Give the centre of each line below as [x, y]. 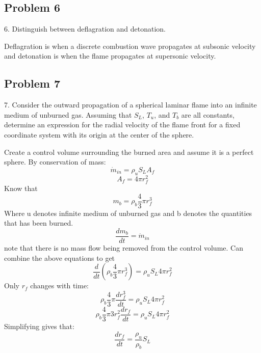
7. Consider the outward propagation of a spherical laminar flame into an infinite [130, 105]
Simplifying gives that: [39, 326]
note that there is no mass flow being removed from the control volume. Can [124, 247]
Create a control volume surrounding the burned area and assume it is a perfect [129, 152]
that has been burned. [39, 223]
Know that [21, 188]
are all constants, [208, 114]
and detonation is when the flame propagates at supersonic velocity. [110, 56]
